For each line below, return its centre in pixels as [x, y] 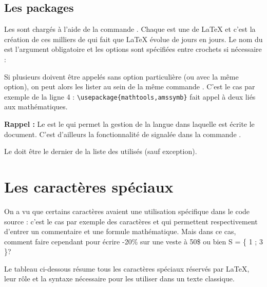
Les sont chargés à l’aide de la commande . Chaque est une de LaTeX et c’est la [130, 29]
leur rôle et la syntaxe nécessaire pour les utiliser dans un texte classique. [119, 279]
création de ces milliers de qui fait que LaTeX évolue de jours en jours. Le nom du [133, 39]
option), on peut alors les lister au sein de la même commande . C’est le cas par [130, 87]
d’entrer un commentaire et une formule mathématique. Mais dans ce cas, [120, 231]
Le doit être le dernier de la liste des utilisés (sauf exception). [101, 151]
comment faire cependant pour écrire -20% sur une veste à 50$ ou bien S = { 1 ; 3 [133, 241]
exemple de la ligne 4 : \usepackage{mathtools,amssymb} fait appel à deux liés [130, 96]
